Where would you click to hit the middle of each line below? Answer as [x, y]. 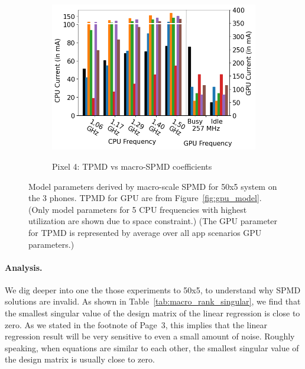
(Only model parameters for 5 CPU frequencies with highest [138, 209]
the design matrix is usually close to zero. [80, 359]
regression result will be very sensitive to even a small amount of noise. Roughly [150, 336]
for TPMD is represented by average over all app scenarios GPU [145, 232]
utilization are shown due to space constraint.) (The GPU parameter [153, 221]
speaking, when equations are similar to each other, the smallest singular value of [152, 347]
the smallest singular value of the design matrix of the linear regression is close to [152, 313]
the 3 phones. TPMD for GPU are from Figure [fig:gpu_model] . [145, 198]
